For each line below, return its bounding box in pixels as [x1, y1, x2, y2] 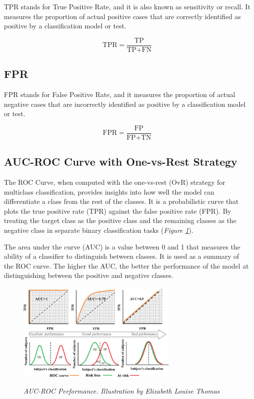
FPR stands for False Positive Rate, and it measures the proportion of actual [4, 89, 235, 100]
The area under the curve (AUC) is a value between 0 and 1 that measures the [4, 241, 240, 251]
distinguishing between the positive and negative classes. [4, 270, 173, 280]
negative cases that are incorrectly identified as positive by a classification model [4, 99, 246, 109]
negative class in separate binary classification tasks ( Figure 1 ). [4, 225, 194, 235]
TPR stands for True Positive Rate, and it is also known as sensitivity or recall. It [4, 1, 251, 11]
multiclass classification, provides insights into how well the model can [4, 186, 214, 197]
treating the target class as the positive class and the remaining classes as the [4, 215, 236, 225]
